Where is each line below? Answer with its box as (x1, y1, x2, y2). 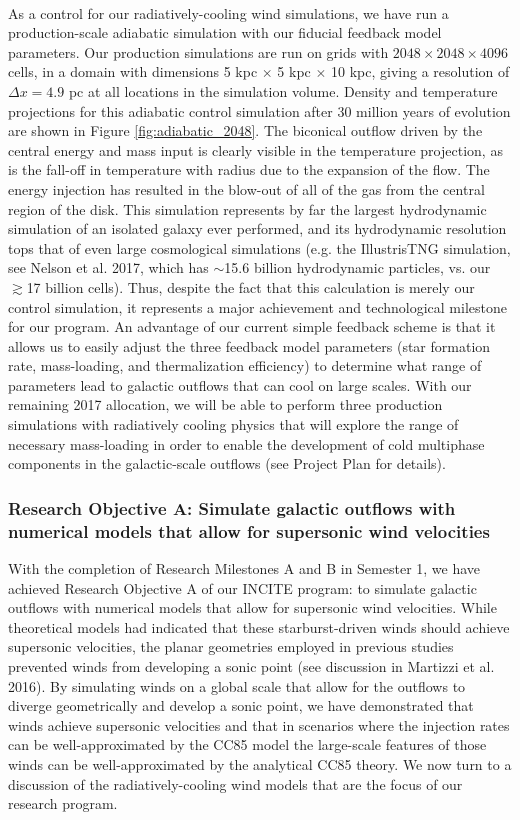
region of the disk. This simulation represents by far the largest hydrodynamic (8, 198, 487, 219)
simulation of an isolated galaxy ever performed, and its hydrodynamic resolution (8, 218, 507, 239)
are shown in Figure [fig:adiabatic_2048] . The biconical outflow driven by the (8, 120, 483, 141)
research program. (8, 793, 118, 814)
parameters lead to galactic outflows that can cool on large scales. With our (8, 374, 472, 395)
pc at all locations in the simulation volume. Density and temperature (68, 80, 498, 101)
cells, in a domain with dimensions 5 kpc (8, 61, 258, 82)
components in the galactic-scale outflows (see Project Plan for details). (8, 453, 446, 474)
